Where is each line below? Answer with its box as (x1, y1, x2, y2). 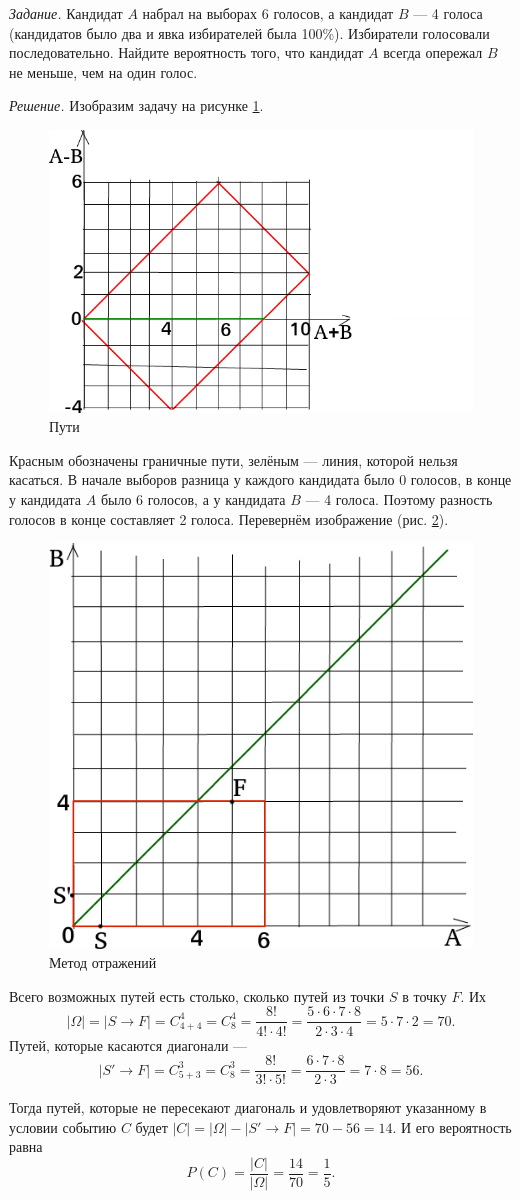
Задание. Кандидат (9, 3, 123, 23)
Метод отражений (49, 952, 157, 973)
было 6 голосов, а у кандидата (100, 489, 286, 509)
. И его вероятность (392, 1116, 512, 1137)
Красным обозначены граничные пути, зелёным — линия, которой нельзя (9, 449, 458, 470)
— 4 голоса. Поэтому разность (305, 489, 493, 509)
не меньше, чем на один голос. (9, 61, 198, 82)
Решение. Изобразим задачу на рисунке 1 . (9, 95, 264, 116)
